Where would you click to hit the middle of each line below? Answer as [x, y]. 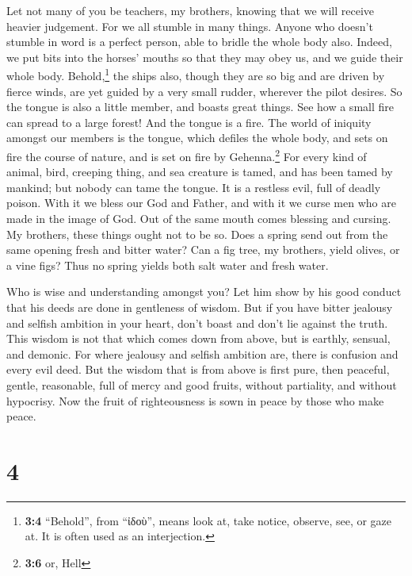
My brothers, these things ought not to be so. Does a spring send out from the [197, 234]
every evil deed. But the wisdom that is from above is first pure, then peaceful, [198, 369]
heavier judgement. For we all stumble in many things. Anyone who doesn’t [190, 26]
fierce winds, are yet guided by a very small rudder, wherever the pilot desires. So [204, 91]
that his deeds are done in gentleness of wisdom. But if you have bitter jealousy [200, 307]
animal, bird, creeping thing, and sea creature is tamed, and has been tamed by [200, 172]
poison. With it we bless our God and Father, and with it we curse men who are [201, 203]
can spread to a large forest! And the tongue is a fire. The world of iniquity [189, 122]
